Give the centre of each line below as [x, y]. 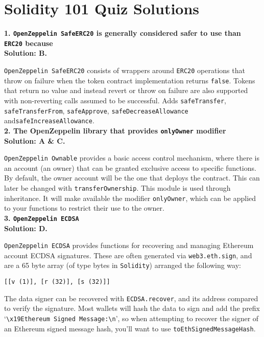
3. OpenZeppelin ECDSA [42, 218]
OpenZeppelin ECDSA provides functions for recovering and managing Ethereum [129, 245]
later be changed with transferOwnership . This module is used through [117, 188]
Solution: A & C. [35, 140]
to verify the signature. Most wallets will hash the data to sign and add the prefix [132, 308]
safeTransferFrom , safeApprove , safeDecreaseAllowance [96, 110]
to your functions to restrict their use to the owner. [84, 208]
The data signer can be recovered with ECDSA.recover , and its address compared [131, 298]
